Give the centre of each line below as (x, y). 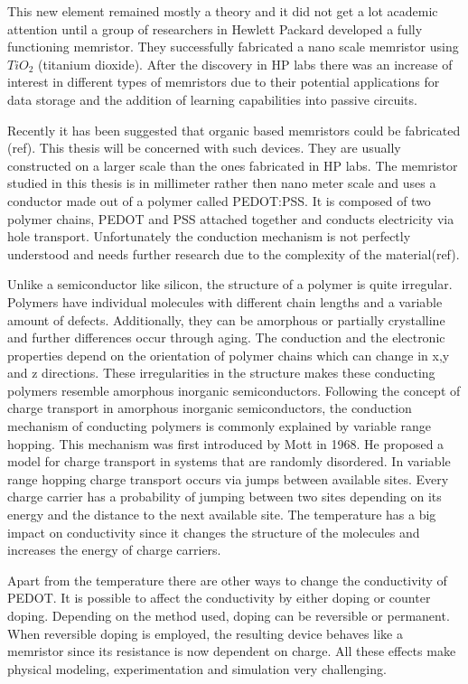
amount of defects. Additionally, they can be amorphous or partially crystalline (226, 319)
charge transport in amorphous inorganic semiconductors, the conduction (210, 408)
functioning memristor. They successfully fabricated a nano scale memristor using (233, 47)
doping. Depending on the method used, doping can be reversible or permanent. (229, 615)
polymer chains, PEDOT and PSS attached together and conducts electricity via (231, 218)
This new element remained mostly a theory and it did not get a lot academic (223, 11)
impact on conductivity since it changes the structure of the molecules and (214, 532)
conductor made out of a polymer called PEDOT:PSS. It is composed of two (219, 200)
